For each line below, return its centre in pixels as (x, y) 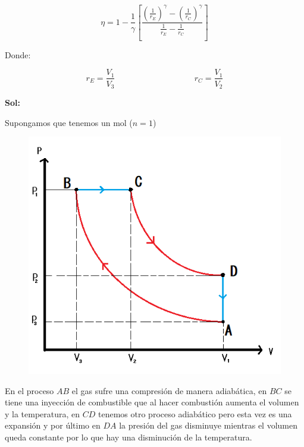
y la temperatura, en (43, 413)
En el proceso (29, 390)
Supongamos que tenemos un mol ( (69, 122)
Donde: (18, 54)
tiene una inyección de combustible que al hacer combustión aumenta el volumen (152, 402)
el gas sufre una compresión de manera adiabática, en (169, 390)
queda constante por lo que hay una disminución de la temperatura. (129, 437)
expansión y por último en (53, 425)
